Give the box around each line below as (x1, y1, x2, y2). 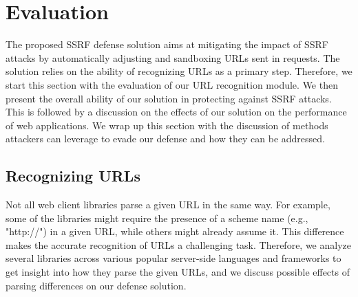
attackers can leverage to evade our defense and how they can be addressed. (6, 131, 325, 146)
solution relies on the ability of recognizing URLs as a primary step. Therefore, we (6, 64, 352, 78)
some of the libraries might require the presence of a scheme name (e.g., (6, 210, 308, 225)
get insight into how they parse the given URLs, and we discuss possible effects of (6, 265, 350, 279)
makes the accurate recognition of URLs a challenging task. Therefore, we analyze (6, 237, 351, 252)
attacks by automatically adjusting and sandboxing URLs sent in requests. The (6, 50, 340, 65)
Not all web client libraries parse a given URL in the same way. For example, (6, 197, 330, 212)
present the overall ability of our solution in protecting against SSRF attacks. (6, 91, 332, 105)
